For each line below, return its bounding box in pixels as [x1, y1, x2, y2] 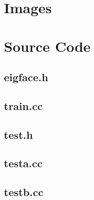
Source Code [4, 36, 91, 56]
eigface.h [4, 69, 48, 85]
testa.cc [4, 156, 43, 171]
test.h [4, 127, 33, 142]
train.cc [4, 98, 43, 113]
